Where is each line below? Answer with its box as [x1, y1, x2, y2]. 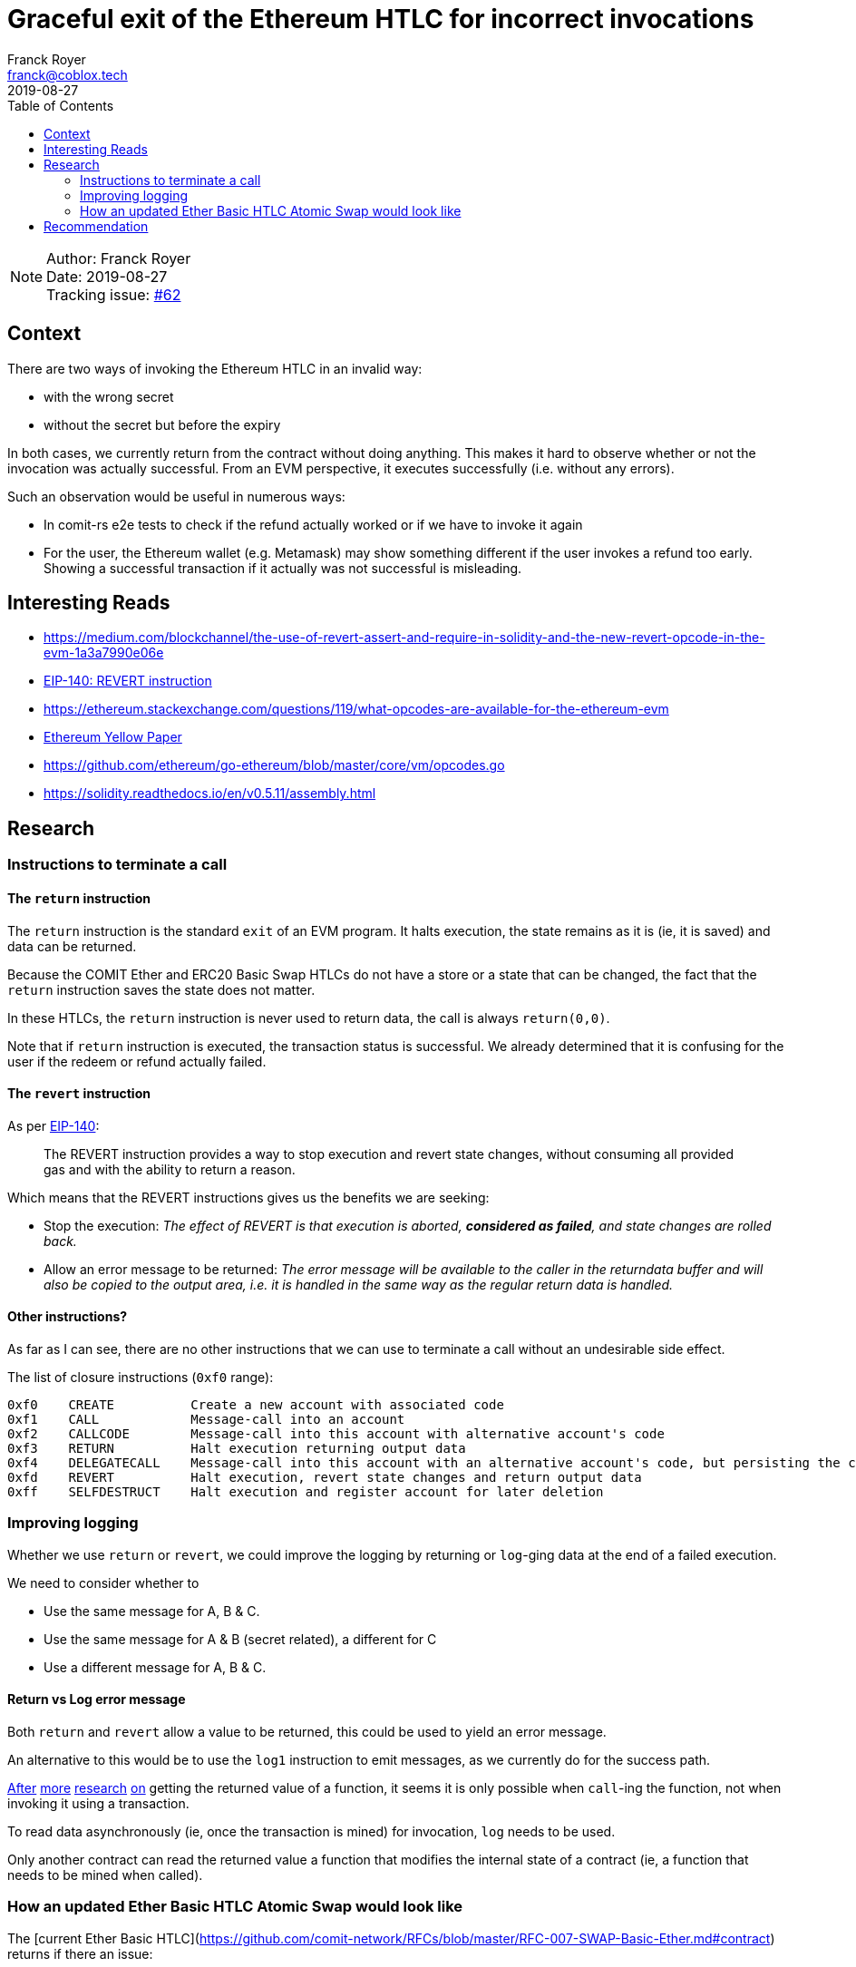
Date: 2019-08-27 [46, 267, 168, 286]
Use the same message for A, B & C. [44, 1602, 260, 1619]
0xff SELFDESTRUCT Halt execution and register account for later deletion [7, 1484, 604, 1499]
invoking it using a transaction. [7, 1795, 190, 1811]
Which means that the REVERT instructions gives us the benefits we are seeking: [7, 1189, 490, 1205]
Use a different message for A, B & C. [44, 1659, 267, 1675]
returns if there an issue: [7, 1945, 153, 1962]
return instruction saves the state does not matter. [7, 981, 316, 998]
